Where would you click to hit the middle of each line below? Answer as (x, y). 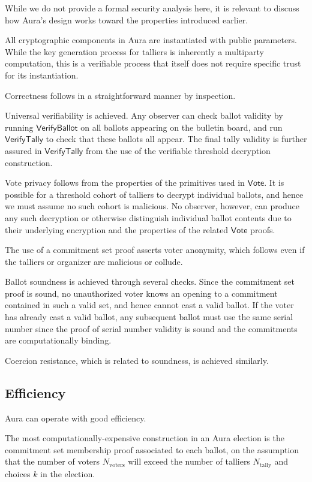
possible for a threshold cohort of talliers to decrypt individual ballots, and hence (154, 194)
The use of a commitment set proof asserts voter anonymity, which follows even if (155, 250)
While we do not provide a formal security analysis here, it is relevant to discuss (152, 8)
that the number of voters (52, 461)
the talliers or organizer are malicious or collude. (94, 261)
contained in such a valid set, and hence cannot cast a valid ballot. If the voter (149, 305)
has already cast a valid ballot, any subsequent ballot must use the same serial (149, 317)
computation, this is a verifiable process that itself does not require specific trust (153, 63)
